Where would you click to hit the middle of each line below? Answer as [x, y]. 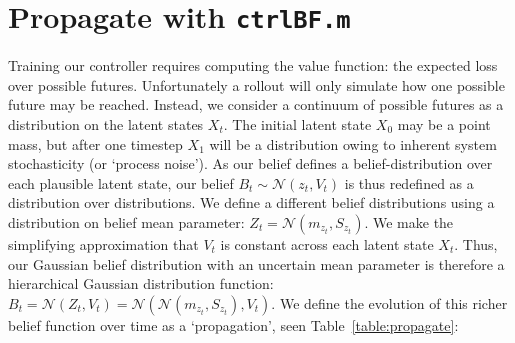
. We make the [409, 222]
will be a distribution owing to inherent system [353, 143]
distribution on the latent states [106, 124]
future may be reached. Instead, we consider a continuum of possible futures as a [256, 104]
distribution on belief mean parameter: [126, 222]
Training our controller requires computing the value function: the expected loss [253, 65]
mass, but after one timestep [95, 143]
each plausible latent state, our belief [121, 182]
